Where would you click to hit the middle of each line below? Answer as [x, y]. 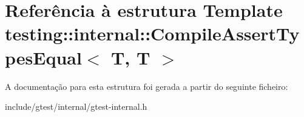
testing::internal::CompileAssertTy [152, 33]
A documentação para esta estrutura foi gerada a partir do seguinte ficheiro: [147, 86]
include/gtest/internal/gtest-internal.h [76, 106]
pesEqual [43, 57]
